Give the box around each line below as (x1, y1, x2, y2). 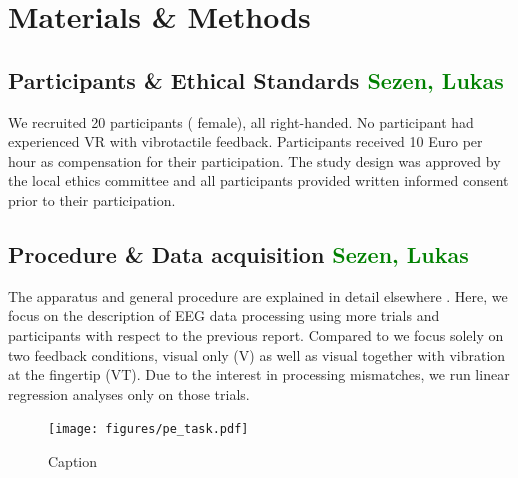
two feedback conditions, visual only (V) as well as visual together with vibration (8, 344, 506, 365)
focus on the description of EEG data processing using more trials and (8, 305, 440, 326)
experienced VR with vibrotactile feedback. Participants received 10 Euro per (8, 131, 483, 152)
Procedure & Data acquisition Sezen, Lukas (8, 238, 469, 269)
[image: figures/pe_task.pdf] (48, 422, 249, 437)
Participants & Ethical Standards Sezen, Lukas (8, 64, 504, 95)
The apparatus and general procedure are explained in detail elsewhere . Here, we (8, 285, 508, 306)
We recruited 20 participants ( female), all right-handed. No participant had (8, 111, 474, 132)
